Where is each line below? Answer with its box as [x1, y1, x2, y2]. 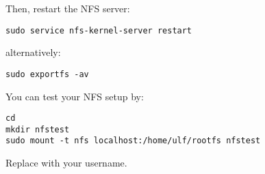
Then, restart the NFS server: [5, 1, 130, 15]
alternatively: [5, 45, 61, 59]
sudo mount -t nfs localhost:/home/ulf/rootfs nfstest [5, 136, 261, 146]
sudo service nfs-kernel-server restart [5, 25, 192, 35]
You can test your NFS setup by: [5, 89, 144, 103]
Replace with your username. [5, 156, 127, 170]
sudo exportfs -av [5, 69, 89, 79]
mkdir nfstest [5, 124, 70, 134]
